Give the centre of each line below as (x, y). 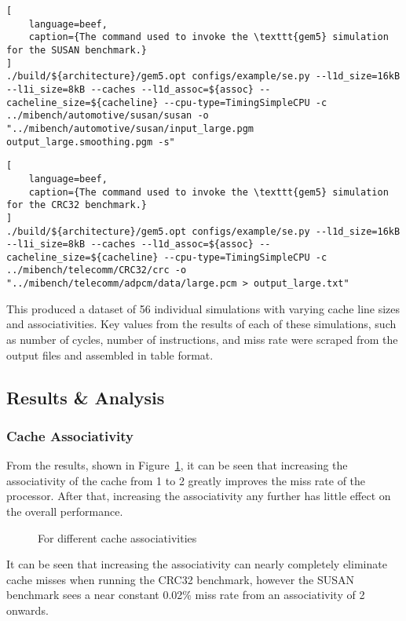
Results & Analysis (86, 397)
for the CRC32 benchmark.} (77, 205)
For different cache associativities (117, 537)
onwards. (27, 610)
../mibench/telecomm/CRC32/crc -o (97, 270)
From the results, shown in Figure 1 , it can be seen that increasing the (177, 465)
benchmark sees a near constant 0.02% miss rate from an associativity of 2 (186, 595)
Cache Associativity (70, 435)
